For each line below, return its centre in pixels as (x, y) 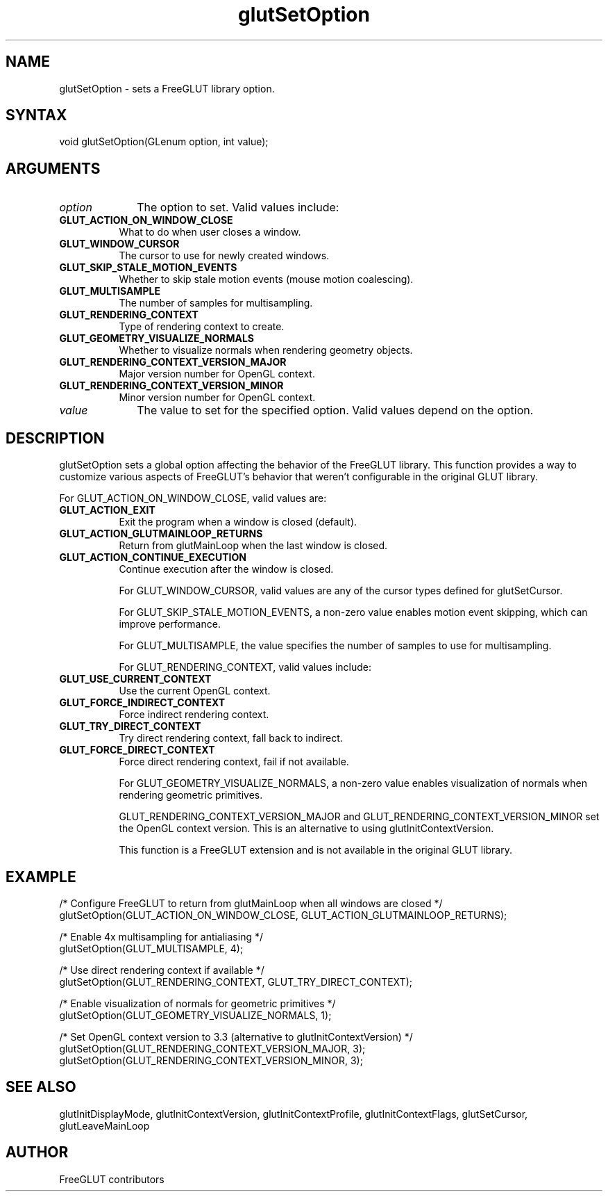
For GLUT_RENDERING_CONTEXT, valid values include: (245, 667)
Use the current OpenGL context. (195, 691)
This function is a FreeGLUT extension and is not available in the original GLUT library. (316, 850)
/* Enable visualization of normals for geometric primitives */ (197, 1003)
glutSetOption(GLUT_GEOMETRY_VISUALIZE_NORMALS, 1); (195, 1015)
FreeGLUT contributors (112, 1179)
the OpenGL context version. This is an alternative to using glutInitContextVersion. (306, 829)
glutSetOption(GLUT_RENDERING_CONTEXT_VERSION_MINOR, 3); (211, 1060)
